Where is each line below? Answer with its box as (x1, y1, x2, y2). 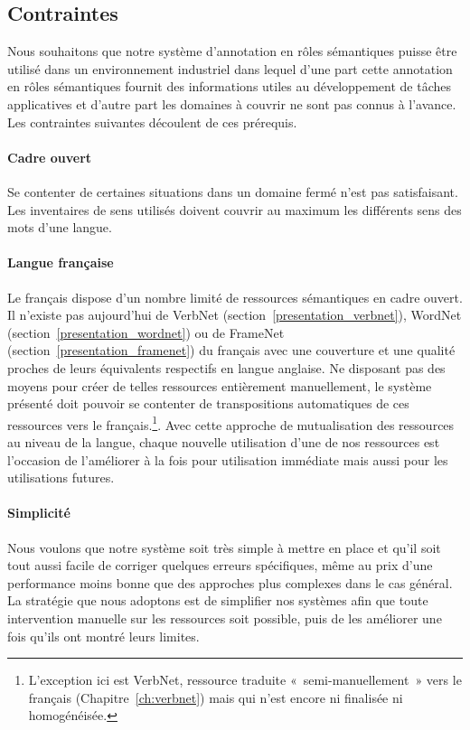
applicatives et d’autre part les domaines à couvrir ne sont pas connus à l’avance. (7, 94, 456, 113)
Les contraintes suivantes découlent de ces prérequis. (7, 112, 297, 131)
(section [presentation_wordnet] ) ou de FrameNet (7, 323, 285, 342)
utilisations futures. (7, 468, 115, 487)
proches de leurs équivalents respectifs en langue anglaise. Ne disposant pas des (7, 358, 446, 377)
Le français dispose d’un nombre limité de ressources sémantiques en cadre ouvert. (7, 287, 463, 306)
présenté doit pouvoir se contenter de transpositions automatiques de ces (7, 394, 409, 413)
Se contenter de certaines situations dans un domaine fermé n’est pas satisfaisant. (7, 182, 458, 201)
